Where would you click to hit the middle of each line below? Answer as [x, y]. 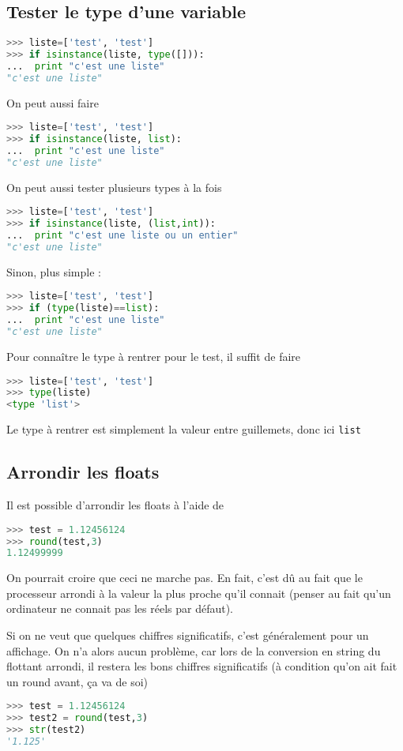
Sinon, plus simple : [54, 271]
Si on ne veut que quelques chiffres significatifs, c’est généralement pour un [188, 635]
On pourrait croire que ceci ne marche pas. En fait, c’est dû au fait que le [185, 578]
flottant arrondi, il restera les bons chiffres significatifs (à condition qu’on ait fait [202, 666]
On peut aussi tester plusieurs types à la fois [114, 187]
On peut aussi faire [53, 102]
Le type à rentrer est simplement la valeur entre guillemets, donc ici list [184, 429]
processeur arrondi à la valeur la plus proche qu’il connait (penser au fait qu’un [199, 593]
